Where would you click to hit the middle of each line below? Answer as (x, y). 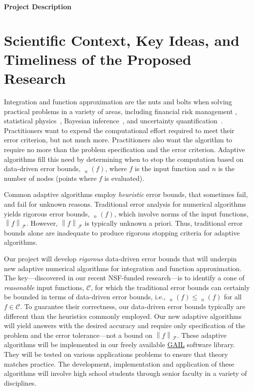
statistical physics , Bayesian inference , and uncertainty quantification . (113, 121)
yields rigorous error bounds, (47, 213)
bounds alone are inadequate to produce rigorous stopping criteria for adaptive (122, 232)
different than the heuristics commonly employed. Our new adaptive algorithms (123, 316)
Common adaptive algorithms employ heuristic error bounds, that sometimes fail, (126, 194)
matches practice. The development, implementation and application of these (119, 363)
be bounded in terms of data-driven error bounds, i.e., (85, 297)
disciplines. (20, 382)
